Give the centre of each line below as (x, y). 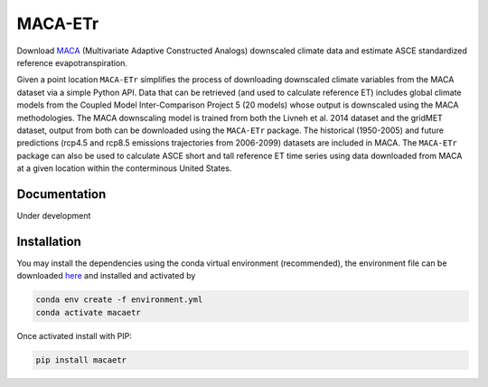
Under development (54, 215)
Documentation (61, 194)
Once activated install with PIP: (75, 335)
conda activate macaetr (89, 312)
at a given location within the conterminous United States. (124, 168)
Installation (49, 241)
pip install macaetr (81, 360)
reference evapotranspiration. (72, 62)
